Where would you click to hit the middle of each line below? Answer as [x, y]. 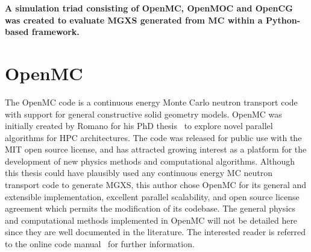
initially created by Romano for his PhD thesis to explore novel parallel [139, 126]
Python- [283, 20]
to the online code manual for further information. [100, 244]
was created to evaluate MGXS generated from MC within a [134, 20]
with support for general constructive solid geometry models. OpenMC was [143, 114]
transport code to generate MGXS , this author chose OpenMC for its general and [156, 185]
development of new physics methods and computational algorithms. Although [150, 161]
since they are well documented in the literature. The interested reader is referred [155, 232]
